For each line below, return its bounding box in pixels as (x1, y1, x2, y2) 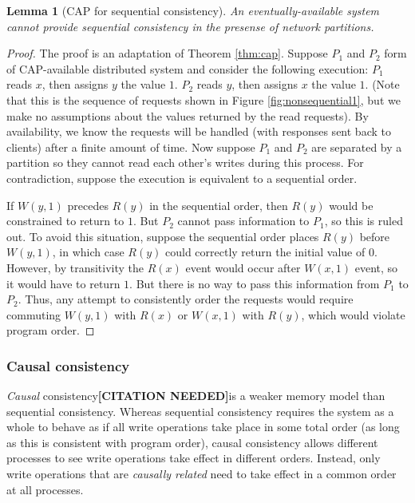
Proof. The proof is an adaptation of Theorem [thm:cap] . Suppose (6, 45, 328, 61)
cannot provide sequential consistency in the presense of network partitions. (6, 18, 374, 34)
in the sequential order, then (149, 196, 288, 213)
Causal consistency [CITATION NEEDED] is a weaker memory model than (6, 387, 385, 404)
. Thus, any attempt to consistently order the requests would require (18, 291, 354, 307)
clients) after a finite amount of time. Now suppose (6, 138, 255, 155)
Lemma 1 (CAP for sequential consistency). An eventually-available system (6, 2, 380, 18)
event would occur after (185, 259, 301, 275)
